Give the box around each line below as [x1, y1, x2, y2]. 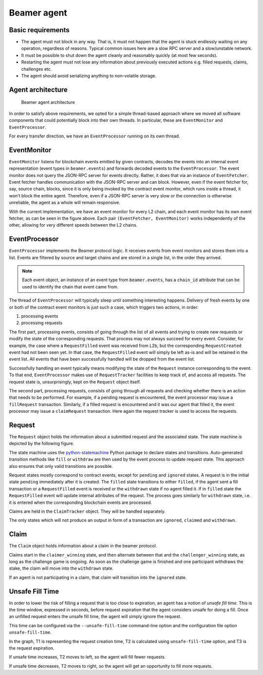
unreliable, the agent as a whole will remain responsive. [9, 200, 120, 206]
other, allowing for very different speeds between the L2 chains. [9, 222, 138, 228]
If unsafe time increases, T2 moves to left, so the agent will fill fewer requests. [9, 654, 166, 660]
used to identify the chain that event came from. [22, 284, 119, 289]
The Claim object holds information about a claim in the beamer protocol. [9, 543, 157, 549]
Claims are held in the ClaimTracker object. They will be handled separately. [9, 508, 166, 514]
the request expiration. [9, 645, 55, 651]
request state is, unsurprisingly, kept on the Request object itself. [9, 379, 141, 385]
